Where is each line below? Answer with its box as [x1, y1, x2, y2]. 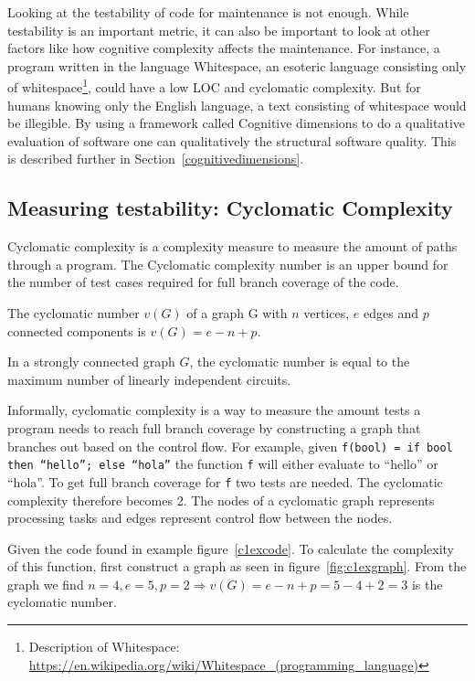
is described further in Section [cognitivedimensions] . [7, 149, 304, 168]
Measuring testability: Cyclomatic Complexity [7, 194, 453, 222]
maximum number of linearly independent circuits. [7, 369, 291, 388]
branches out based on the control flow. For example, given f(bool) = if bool [7, 436, 453, 455]
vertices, [303, 303, 350, 322]
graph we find [7, 574, 84, 593]
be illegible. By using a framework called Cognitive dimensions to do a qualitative [7, 113, 466, 133]
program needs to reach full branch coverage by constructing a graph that [7, 418, 421, 437]
